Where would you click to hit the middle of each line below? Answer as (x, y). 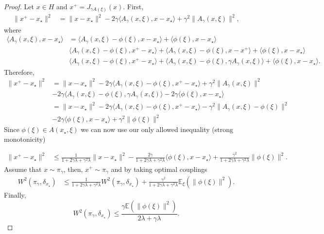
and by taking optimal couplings (159, 169)
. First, (133, 6)
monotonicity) (25, 139)
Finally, (15, 194)
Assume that (23, 169)
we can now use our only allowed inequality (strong (157, 129)
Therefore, (19, 72)
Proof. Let (19, 6)
